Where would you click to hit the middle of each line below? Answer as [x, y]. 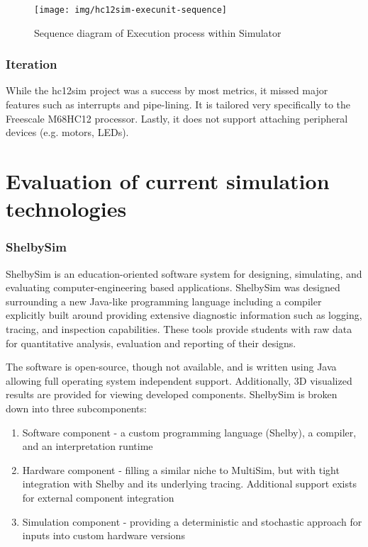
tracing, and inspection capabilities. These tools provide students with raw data [179, 329]
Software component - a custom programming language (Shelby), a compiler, [189, 432]
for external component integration [98, 497]
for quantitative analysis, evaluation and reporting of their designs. [151, 343]
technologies [66, 209]
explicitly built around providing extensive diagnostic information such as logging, [184, 315]
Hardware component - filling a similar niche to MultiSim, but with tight [181, 469]
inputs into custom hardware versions [104, 535]
